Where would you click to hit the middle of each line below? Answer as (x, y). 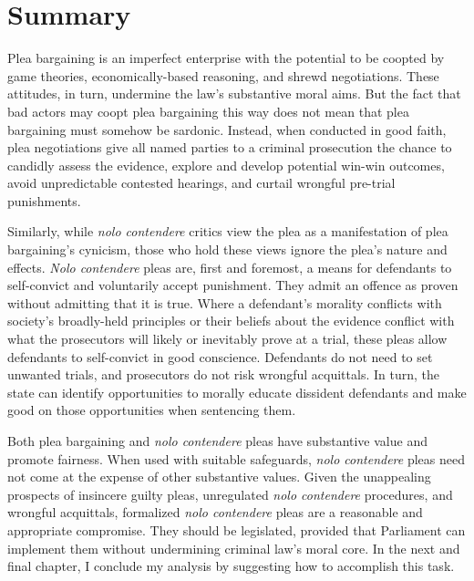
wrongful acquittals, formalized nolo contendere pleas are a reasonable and (215, 512)
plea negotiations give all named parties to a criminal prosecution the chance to (230, 147)
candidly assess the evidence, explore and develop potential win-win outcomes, (226, 165)
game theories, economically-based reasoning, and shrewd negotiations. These (223, 75)
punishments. (44, 200)
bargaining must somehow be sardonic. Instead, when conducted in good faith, (227, 129)
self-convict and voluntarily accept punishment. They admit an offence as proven (233, 285)
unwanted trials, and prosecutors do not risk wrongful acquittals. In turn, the (223, 374)
